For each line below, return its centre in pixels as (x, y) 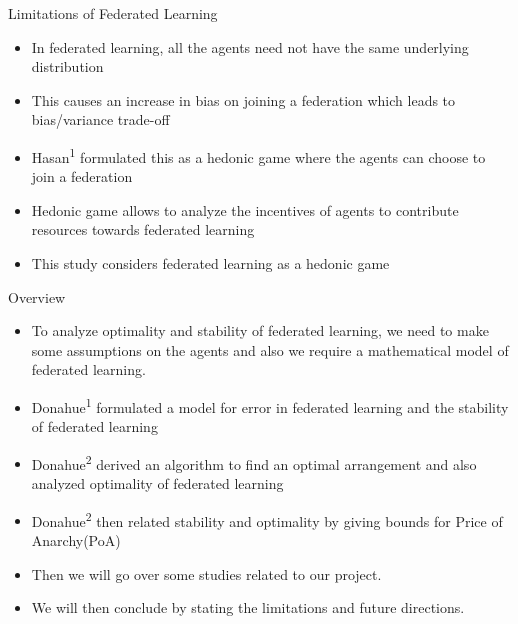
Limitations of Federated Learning (113, 13)
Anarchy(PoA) (76, 539)
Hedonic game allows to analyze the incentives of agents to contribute (245, 209)
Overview (37, 296)
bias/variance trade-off (100, 119)
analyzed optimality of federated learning (157, 483)
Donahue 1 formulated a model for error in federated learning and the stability (270, 405)
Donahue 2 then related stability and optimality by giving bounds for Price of (267, 519)
